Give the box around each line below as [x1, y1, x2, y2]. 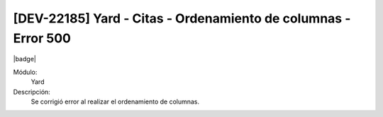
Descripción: [13, 87, 51, 96]
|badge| [13, 55, 37, 63]
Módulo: [13, 68, 38, 76]
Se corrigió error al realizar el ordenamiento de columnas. [30, 97, 200, 106]
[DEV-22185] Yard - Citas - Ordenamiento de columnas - [13, 11, 351, 26]
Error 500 [13, 30, 71, 46]
